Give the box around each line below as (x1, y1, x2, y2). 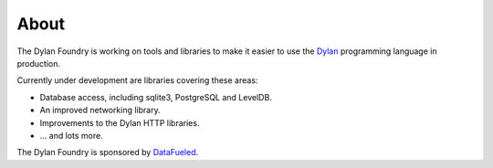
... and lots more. (39, 130, 104, 141)
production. (16, 58, 61, 68)
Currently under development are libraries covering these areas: (16, 75, 258, 86)
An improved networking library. (39, 105, 161, 116)
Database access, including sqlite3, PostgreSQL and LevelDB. (39, 91, 273, 102)
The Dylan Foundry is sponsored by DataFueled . (16, 147, 199, 158)
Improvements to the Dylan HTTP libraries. (39, 117, 200, 128)
